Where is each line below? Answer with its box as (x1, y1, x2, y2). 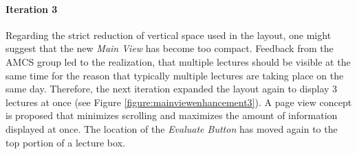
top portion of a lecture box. (6, 135, 125, 149)
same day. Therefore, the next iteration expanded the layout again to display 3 (6, 81, 338, 96)
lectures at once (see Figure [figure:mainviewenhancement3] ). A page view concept (6, 94, 352, 109)
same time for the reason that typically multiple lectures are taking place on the (6, 68, 344, 82)
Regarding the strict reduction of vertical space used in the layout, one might (6, 27, 332, 42)
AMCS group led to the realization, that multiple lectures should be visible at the (6, 54, 351, 68)
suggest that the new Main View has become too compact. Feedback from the (6, 41, 334, 55)
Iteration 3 (6, 1, 58, 16)
